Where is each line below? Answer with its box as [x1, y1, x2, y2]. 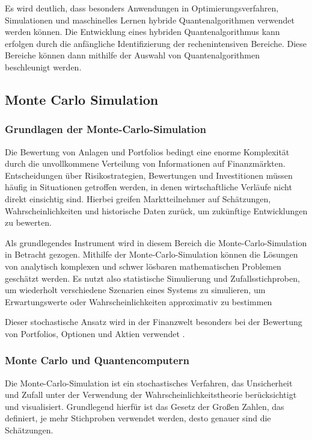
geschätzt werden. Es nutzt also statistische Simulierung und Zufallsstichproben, [5, 271, 300, 284]
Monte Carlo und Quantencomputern [5, 353, 189, 368]
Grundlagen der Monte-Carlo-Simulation [5, 122, 206, 137]
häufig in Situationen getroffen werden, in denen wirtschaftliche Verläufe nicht [5, 181, 292, 193]
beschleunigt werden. [5, 60, 82, 73]
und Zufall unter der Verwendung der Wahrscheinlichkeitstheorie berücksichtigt [5, 388, 297, 401]
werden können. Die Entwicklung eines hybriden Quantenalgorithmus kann [5, 25, 280, 38]
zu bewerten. [5, 216, 52, 229]
